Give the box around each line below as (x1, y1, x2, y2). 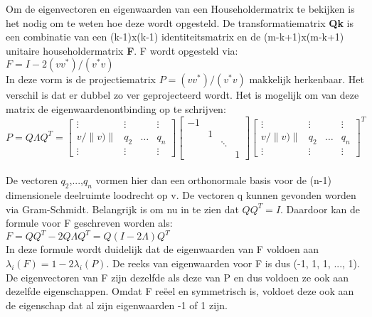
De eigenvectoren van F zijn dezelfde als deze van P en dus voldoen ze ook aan (6, 269, 349, 284)
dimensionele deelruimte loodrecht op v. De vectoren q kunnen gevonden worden (6, 188, 356, 203)
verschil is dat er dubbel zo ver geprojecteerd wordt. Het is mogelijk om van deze (6, 87, 359, 102)
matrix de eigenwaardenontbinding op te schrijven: (6, 101, 226, 116)
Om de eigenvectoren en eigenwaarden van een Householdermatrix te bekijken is (6, 1, 355, 16)
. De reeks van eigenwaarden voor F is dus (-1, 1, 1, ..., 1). (106, 255, 360, 270)
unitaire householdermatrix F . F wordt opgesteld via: (6, 43, 238, 58)
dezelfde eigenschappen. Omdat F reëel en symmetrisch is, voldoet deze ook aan (6, 284, 354, 299)
